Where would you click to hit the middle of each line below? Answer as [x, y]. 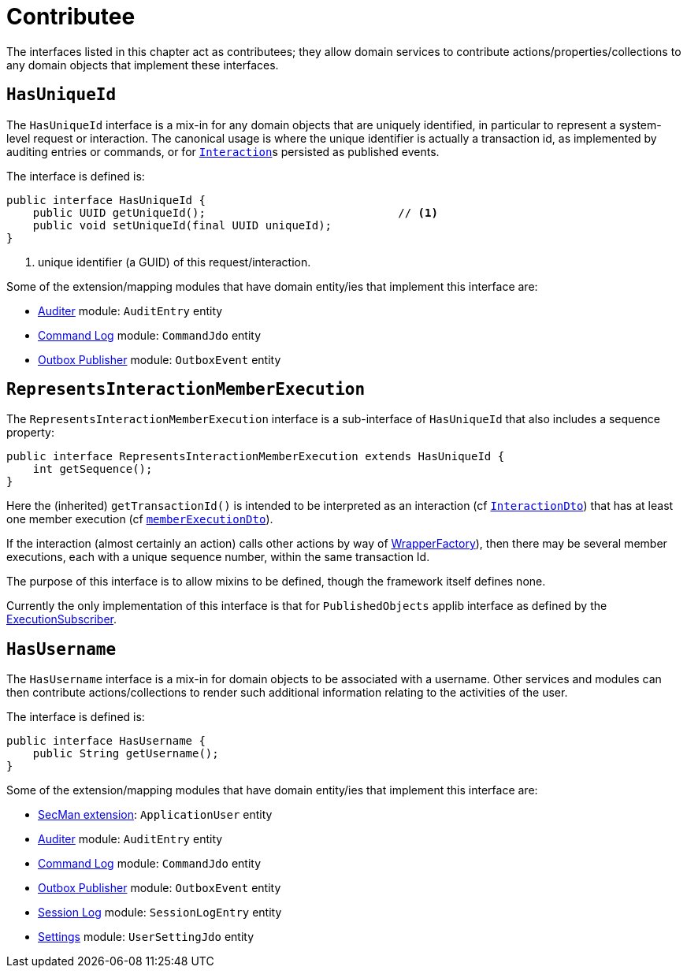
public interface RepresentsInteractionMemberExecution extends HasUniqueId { [256, 457]
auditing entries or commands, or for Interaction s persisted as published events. [223, 151]
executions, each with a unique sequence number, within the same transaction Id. [218, 557]
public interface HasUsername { [106, 741]
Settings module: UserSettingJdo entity [146, 937]
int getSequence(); [93, 469]
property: [30, 433]
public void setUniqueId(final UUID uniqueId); [182, 225]
